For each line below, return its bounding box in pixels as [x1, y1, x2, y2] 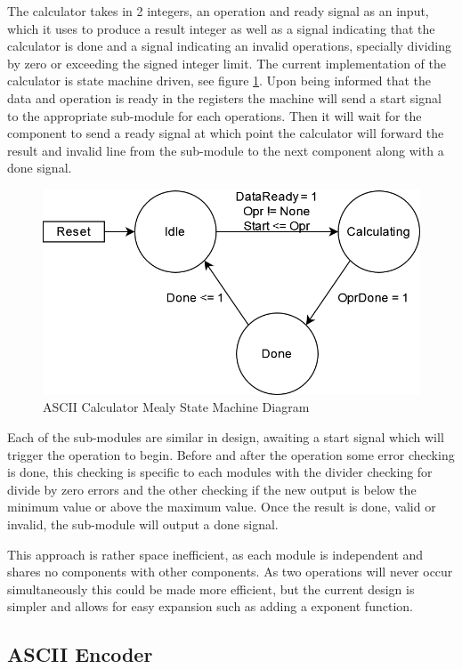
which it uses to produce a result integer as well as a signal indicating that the [7, 19, 435, 37]
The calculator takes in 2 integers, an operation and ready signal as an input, [7, 2, 429, 20]
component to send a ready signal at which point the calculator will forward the [7, 124, 444, 142]
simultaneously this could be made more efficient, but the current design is [7, 579, 415, 598]
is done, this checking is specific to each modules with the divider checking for [7, 463, 433, 481]
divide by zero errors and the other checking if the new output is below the [7, 480, 417, 498]
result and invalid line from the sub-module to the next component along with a [7, 141, 444, 159]
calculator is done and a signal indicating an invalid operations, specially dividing [7, 36, 452, 55]
